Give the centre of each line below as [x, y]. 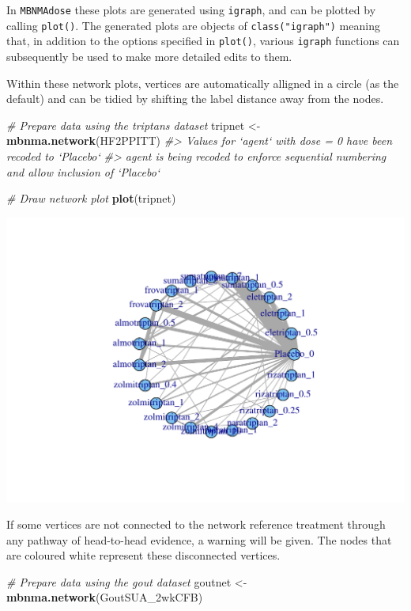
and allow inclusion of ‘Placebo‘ [83, 171]
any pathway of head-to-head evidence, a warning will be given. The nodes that [199, 539]
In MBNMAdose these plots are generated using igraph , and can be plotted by [191, 9]
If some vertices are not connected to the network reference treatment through [196, 524]
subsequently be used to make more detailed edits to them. [149, 56]
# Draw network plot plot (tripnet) [91, 198]
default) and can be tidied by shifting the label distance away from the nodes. [195, 99]
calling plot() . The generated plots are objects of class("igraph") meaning [193, 25]
